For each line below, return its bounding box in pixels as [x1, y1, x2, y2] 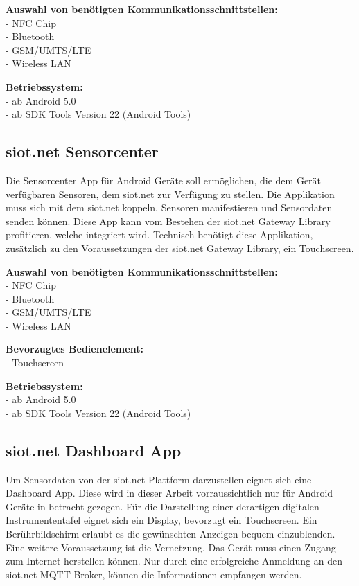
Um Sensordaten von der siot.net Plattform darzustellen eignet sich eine [6, 472, 312, 486]
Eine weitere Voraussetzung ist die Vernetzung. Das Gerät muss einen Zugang [6, 540, 336, 554]
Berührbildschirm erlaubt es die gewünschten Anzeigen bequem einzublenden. [6, 526, 335, 541]
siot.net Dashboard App [6, 439, 182, 461]
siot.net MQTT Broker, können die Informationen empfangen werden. [6, 567, 302, 581]
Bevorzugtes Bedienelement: [6, 341, 143, 356]
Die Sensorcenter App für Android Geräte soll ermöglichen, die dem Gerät [6, 172, 322, 187]
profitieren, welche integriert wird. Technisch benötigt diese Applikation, [6, 227, 313, 242]
